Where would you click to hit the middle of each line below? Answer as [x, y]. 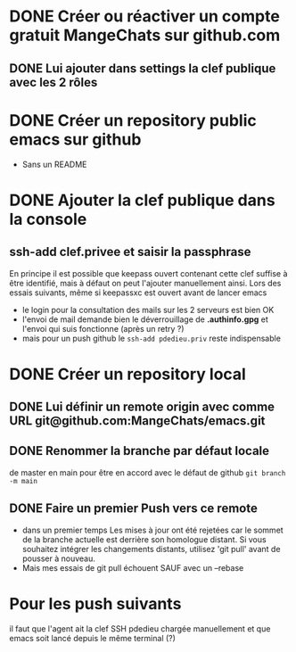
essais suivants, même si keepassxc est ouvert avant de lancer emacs [138, 293]
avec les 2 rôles [53, 82]
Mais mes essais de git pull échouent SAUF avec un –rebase [133, 567]
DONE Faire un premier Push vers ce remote [134, 509]
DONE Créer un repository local [128, 374]
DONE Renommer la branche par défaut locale [140, 451]
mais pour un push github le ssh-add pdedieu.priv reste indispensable [151, 338]
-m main [24, 481]
